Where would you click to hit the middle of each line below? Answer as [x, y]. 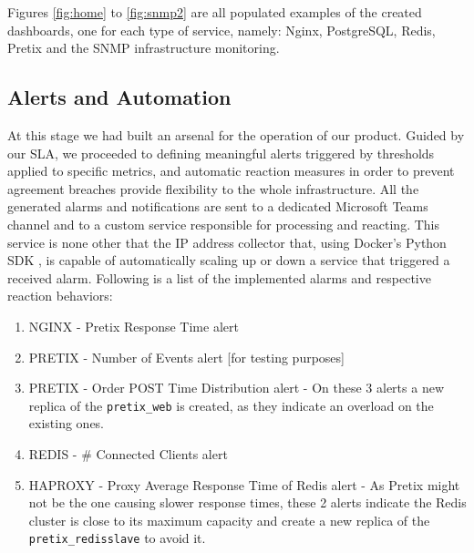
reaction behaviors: [60, 296]
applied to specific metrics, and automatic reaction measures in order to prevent [231, 171]
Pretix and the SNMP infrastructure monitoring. [144, 48]
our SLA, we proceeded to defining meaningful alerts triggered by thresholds [221, 153]
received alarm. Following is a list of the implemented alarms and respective [219, 277]
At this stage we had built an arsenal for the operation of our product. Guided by [236, 134]
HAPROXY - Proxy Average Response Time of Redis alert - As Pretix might [244, 484]
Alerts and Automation [119, 97]
